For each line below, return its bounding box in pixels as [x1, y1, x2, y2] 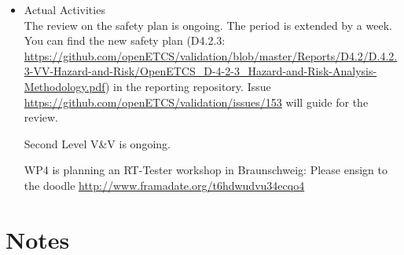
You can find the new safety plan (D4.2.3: [24, 32, 226, 49]
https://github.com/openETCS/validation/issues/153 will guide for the [24, 93, 369, 110]
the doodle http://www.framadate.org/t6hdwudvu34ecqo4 [24, 177, 305, 193]
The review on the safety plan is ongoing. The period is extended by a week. [24, 16, 392, 33]
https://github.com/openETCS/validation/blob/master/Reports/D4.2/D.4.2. [24, 47, 398, 64]
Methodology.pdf [24, 78, 105, 94]
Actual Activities [24, 2, 105, 17]
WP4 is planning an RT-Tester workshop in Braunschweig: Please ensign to [24, 162, 387, 178]
